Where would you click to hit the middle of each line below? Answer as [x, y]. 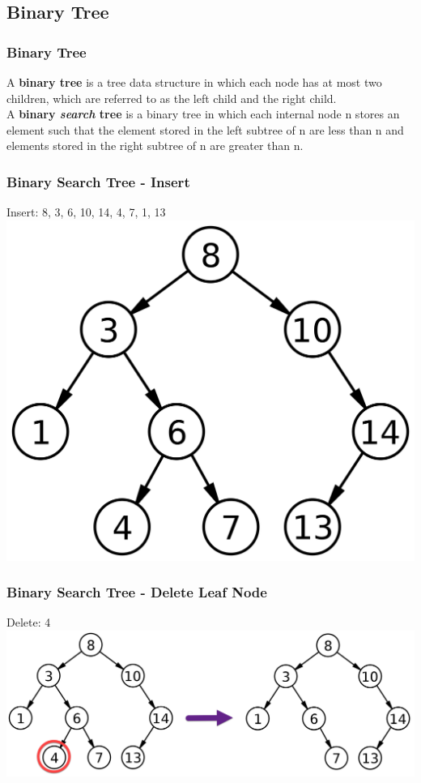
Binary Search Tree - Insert [98, 181]
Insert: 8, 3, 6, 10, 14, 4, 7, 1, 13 [86, 212]
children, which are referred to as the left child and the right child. [172, 98]
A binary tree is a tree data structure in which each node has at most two [194, 82]
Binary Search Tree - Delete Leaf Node [137, 592]
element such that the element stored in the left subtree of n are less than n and [205, 129]
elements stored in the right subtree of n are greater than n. [155, 145]
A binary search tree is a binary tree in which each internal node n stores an [203, 114]
